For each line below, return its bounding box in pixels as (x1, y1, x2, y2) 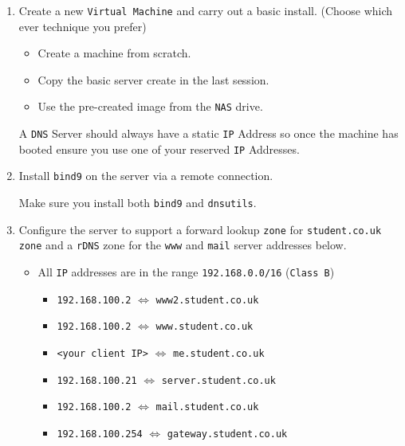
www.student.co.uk (155, 321, 254, 333)
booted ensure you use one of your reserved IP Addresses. (18, 140, 300, 157)
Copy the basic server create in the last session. (37, 71, 269, 88)
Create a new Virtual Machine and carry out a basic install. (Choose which (18, 2, 393, 18)
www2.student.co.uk (155, 294, 259, 306)
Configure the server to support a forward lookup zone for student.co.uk (18, 221, 382, 237)
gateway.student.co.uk (167, 428, 288, 440)
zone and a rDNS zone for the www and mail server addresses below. (18, 237, 347, 253)
